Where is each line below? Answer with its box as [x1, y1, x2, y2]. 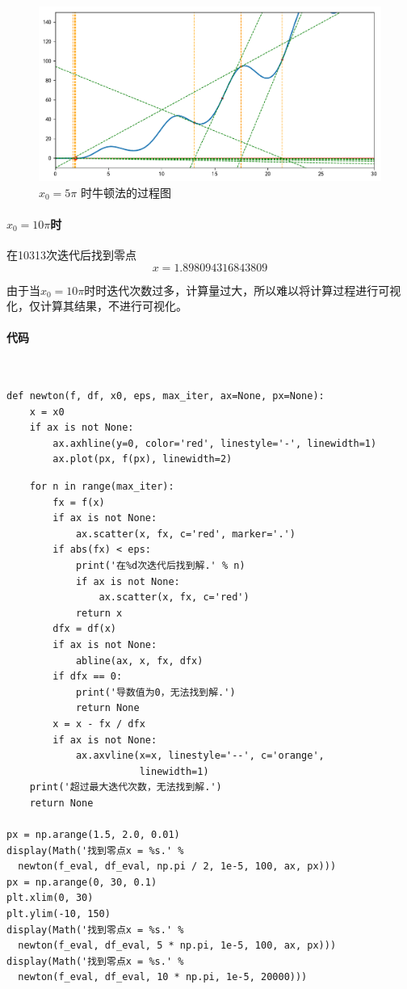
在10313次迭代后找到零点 [6, 246, 136, 263]
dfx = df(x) [52, 623, 117, 635]
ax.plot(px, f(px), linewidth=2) [52, 453, 233, 465]
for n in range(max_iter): [29, 481, 174, 493]
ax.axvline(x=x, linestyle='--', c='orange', [75, 750, 325, 762]
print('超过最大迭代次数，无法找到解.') [29, 781, 222, 793]
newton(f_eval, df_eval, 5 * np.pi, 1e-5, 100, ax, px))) [18, 940, 337, 952]
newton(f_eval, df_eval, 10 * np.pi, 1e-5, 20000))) [18, 971, 308, 983]
